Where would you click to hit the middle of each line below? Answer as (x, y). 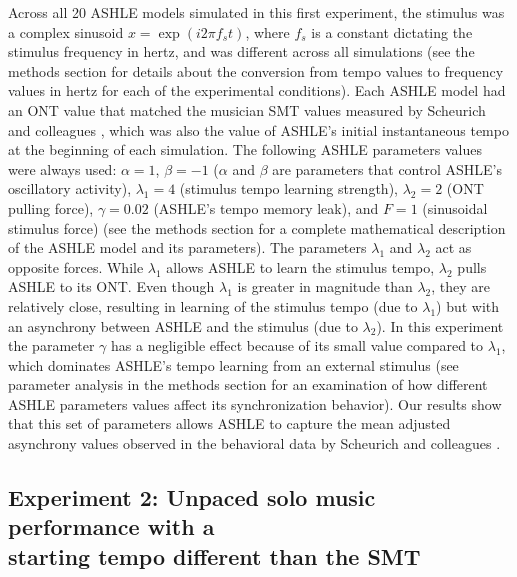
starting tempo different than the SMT (214, 555)
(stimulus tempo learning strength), (288, 188)
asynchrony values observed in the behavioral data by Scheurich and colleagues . (254, 443)
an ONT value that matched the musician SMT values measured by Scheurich (247, 109)
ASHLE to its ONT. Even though (111, 286)
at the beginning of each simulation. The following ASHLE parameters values (245, 149)
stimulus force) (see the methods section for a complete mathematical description (257, 227)
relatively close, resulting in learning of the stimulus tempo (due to (213, 305)
